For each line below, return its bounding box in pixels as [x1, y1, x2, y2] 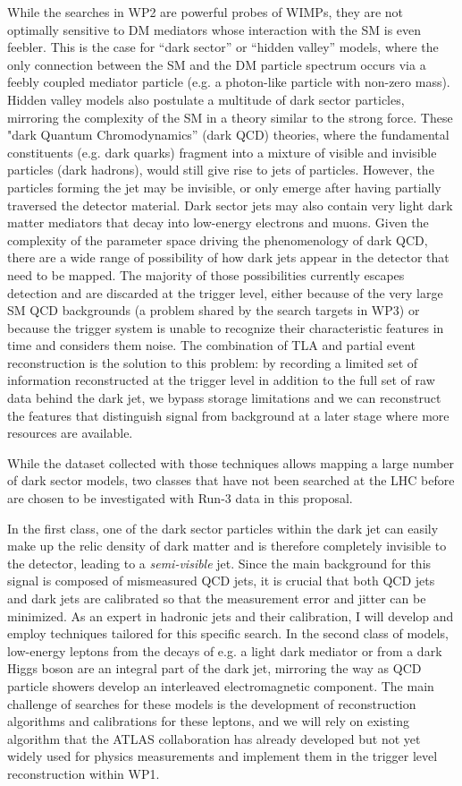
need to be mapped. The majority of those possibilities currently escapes [7, 265, 405, 284]
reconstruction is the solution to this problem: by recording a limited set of [7, 353, 418, 372]
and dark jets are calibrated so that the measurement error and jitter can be [7, 589, 426, 607]
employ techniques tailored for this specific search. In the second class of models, [7, 624, 449, 643]
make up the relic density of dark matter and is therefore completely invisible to [7, 536, 447, 555]
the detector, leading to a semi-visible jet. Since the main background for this [7, 553, 432, 572]
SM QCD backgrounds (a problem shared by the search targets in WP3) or [7, 301, 420, 320]
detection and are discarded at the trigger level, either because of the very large [7, 283, 443, 302]
